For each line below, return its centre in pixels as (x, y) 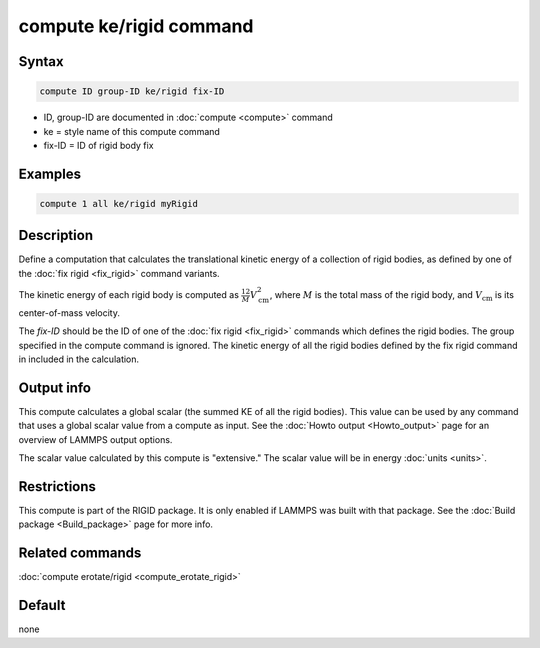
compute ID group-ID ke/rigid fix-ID (132, 91)
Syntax (41, 61)
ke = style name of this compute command (131, 131)
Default (42, 605)
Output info (55, 387)
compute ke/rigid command (136, 26)
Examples (50, 173)
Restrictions (57, 486)
